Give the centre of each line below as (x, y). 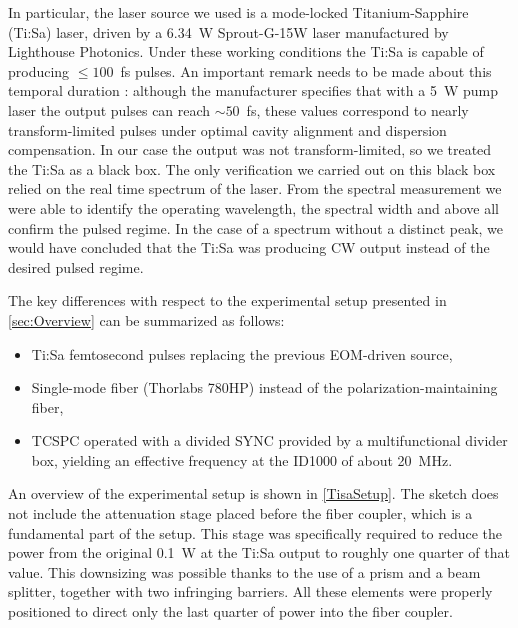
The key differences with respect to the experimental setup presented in (227, 300)
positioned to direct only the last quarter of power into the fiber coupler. (230, 611)
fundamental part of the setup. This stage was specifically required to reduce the (255, 532)
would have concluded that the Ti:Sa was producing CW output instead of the (249, 247)
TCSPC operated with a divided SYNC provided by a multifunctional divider (269, 440)
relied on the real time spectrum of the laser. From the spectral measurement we (255, 188)
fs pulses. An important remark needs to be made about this (306, 70)
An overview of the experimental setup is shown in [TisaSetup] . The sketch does (253, 493)
